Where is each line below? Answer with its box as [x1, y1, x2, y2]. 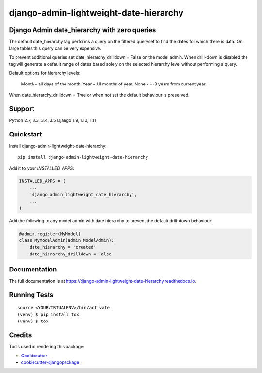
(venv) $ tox [17, 319, 49, 324]
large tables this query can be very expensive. [9, 45, 101, 51]
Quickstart [9, 130, 42, 138]
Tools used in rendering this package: [9, 344, 84, 350]
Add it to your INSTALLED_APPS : [9, 165, 75, 171]
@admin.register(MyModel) [19, 231, 81, 237]
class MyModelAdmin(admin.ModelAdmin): [19, 237, 114, 243]
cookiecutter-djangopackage [21, 359, 80, 365]
